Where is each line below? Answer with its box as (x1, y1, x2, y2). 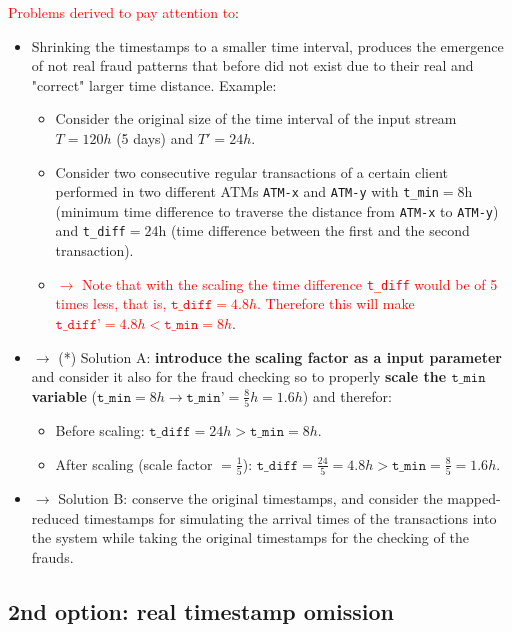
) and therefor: (302, 385, 392, 406)
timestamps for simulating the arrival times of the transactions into (83, 507, 497, 528)
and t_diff (55, 220, 126, 241)
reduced (31, 507, 80, 528)
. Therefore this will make (257, 293, 415, 314)
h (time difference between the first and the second (158, 220, 470, 241)
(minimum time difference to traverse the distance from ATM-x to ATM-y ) (55, 200, 499, 221)
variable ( (31, 385, 98, 406)
